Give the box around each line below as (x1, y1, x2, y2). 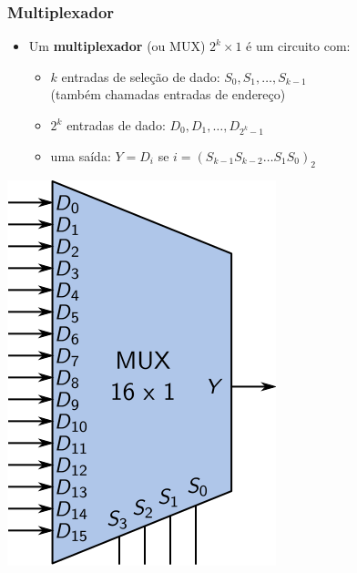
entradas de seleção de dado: (61, 67, 220, 86)
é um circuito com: (246, 36, 351, 56)
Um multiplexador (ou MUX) (28, 36, 206, 56)
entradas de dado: (66, 116, 166, 134)
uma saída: (50, 146, 111, 165)
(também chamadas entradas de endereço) (50, 85, 286, 104)
